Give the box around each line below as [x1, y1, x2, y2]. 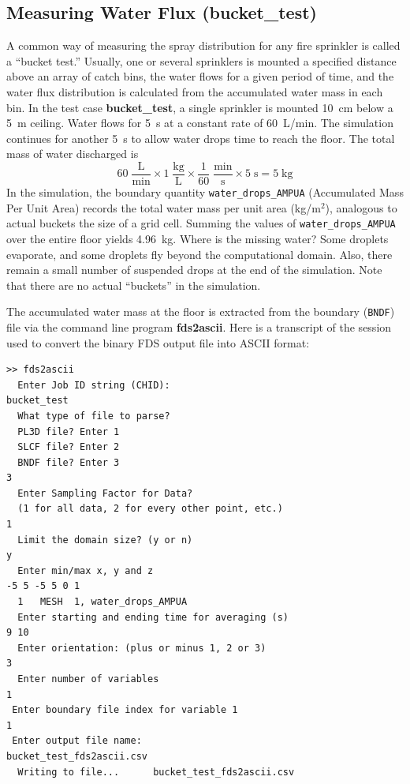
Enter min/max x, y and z [17, 565, 154, 576]
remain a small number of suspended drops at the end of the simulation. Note [6, 261, 382, 278]
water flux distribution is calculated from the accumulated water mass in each [6, 83, 383, 99]
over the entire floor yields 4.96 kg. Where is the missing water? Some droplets [6, 230, 389, 246]
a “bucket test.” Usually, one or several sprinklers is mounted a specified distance [6, 52, 397, 69]
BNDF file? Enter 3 [17, 456, 120, 468]
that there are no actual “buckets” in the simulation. [6, 276, 261, 293]
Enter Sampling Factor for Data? [17, 487, 193, 499]
